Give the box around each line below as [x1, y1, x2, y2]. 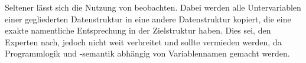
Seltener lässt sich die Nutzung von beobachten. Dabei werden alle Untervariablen [5, 1, 301, 13]
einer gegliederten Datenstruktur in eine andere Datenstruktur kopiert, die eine [5, 12, 291, 25]
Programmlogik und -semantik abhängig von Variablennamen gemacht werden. [5, 47, 290, 59]
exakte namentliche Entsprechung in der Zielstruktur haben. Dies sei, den [5, 24, 271, 37]
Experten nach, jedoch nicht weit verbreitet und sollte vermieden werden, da [5, 35, 282, 48]
